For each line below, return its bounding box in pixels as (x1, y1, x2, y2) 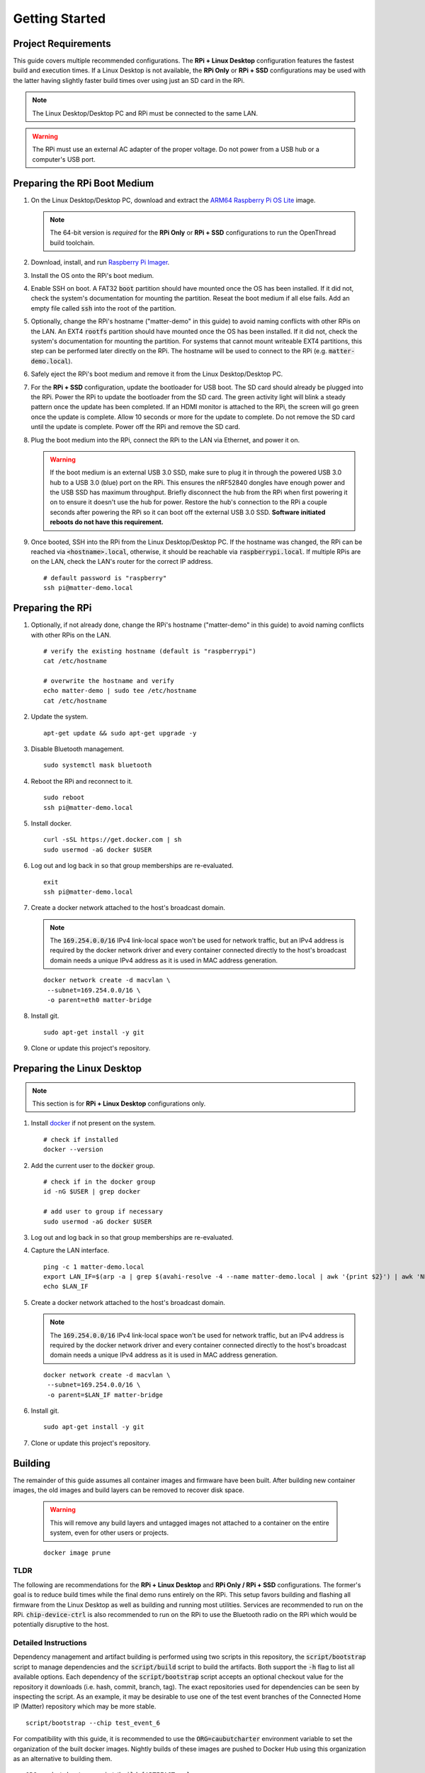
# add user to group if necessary (43, 1208, 163, 1216)
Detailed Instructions (13, 1638, 88, 1648)
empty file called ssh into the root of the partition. (30, 304, 176, 312)
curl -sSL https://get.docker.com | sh (43, 835, 182, 844)
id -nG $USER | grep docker (43, 1188, 141, 1196)
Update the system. (30, 713, 89, 721)
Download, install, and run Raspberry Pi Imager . (30, 258, 170, 267)
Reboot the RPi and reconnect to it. (30, 777, 133, 785)
